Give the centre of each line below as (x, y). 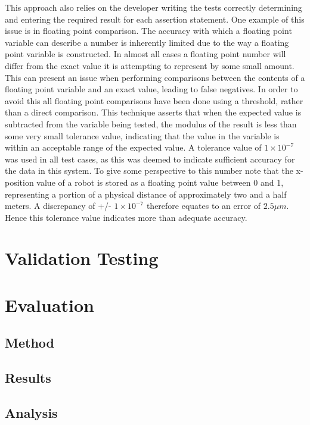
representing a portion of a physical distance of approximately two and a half (146, 194)
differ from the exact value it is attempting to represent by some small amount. (150, 65)
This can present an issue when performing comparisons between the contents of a (155, 77)
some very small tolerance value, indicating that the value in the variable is (142, 135)
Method (30, 343)
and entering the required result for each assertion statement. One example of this (155, 19)
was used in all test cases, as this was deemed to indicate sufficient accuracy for (150, 159)
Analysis (31, 412)
